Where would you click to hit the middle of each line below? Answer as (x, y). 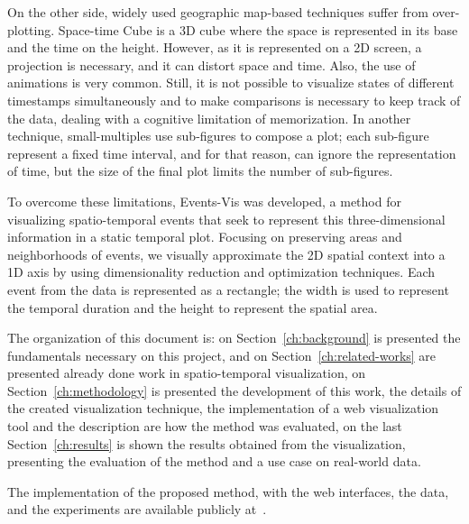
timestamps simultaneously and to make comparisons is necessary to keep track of (234, 100)
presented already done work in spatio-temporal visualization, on (187, 373)
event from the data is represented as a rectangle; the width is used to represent (228, 289)
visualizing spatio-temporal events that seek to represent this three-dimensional (226, 219)
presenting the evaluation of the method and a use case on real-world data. (214, 461)
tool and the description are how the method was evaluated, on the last (205, 426)
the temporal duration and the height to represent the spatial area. (193, 307)
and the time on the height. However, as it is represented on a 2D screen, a (215, 47)
